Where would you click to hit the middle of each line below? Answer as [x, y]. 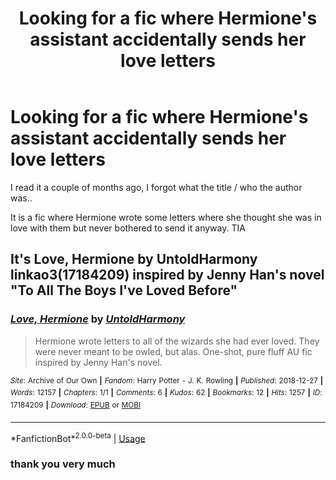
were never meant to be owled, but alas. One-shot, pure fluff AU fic [173, 351]
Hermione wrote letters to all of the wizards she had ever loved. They [177, 341]
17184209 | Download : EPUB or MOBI [76, 405]
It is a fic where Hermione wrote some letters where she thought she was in [166, 217]
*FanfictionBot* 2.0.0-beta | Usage [78, 437]
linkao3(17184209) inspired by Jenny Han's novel [167, 275]
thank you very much [63, 464]
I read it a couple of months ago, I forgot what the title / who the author [156, 187]
